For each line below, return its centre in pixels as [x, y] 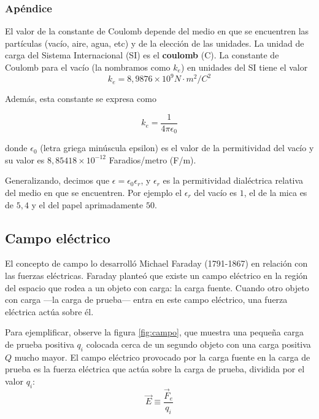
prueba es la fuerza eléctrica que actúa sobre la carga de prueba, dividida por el [155, 369]
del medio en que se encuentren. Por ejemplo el [94, 192]
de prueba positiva [40, 344]
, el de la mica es [275, 192]
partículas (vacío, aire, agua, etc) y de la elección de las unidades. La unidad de [155, 43]
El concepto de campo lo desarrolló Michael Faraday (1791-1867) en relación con [156, 263]
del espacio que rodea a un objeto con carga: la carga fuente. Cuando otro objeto [157, 287]
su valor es [25, 159]
